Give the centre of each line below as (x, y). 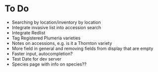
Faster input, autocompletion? (42, 54)
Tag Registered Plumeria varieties (46, 38)
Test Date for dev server (37, 59)
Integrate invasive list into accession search (56, 27)
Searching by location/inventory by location (56, 22)
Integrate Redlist (28, 33)
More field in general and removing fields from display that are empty (82, 48)
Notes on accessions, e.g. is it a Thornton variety (62, 43)
